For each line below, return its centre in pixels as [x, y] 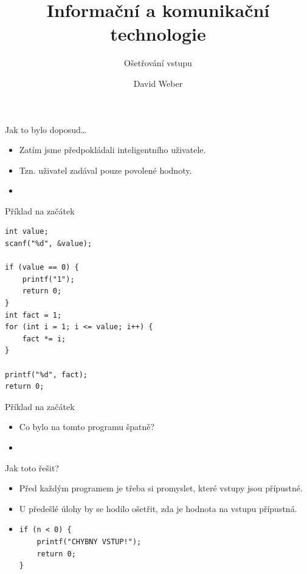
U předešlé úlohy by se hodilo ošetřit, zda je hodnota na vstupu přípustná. [158, 508]
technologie [158, 34]
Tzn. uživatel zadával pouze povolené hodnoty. [105, 170]
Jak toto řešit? [32, 467]
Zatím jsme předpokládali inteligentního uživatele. [112, 150]
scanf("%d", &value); [49, 244]
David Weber [158, 83]
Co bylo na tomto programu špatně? [87, 427]
